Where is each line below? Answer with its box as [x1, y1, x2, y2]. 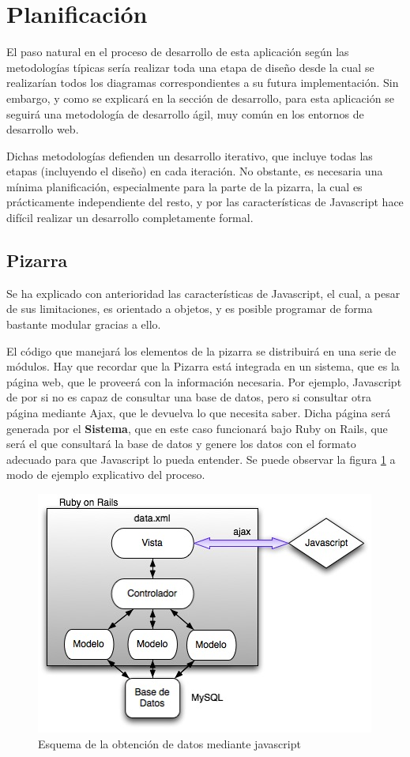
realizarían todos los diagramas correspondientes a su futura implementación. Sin [6, 74, 399, 91]
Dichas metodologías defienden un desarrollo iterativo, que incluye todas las [6, 147, 373, 164]
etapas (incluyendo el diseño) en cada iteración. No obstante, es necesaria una [6, 163, 383, 179]
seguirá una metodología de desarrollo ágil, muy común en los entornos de [6, 105, 364, 122]
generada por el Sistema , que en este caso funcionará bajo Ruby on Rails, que [6, 420, 388, 436]
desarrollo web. [6, 121, 79, 137]
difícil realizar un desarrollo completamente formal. [6, 209, 254, 226]
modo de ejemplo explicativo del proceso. [6, 466, 205, 483]
